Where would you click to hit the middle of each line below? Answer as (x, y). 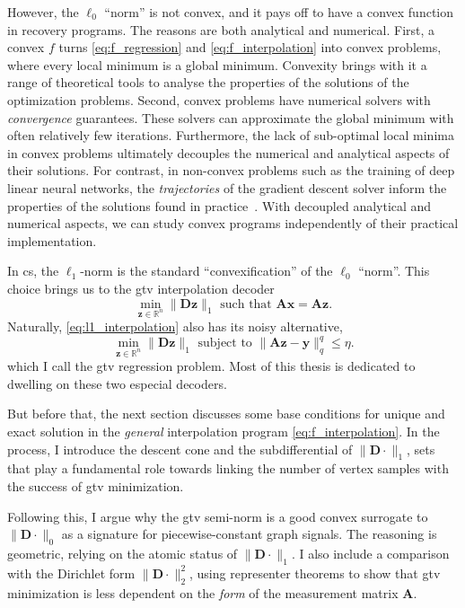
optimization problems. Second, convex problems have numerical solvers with (219, 99)
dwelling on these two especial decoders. (117, 383)
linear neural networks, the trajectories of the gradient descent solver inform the (227, 187)
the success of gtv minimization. (96, 485)
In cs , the (33, 271)
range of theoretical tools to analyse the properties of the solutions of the (208, 82)
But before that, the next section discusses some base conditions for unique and (226, 414)
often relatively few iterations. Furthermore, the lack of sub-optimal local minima (231, 135)
